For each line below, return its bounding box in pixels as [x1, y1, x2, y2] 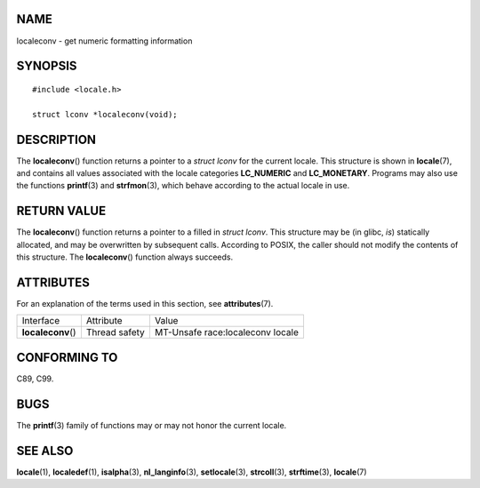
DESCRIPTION [16, 132, 97, 147]
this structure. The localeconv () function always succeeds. [16, 252, 234, 262]
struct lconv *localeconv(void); [32, 109, 178, 119]
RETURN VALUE [16, 204, 107, 219]
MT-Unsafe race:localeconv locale [154, 326, 300, 339]
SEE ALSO [16, 443, 74, 458]
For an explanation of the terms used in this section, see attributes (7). [16, 298, 274, 308]
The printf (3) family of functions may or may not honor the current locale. [16, 420, 287, 430]
